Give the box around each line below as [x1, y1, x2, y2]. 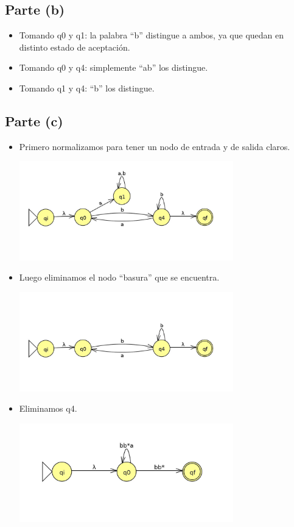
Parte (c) [5, 111, 63, 130]
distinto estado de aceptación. [19, 40, 130, 53]
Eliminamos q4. [19, 402, 77, 415]
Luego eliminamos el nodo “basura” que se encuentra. [19, 271, 220, 284]
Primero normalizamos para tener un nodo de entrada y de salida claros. [19, 140, 290, 152]
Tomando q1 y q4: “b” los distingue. [19, 81, 155, 94]
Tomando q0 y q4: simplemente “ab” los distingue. [19, 61, 208, 74]
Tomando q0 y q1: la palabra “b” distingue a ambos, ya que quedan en [19, 29, 284, 41]
